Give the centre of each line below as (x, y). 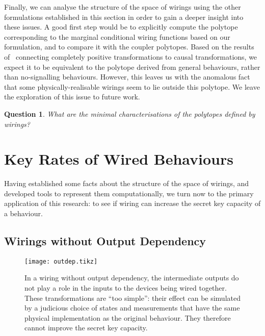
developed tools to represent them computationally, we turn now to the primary (129, 193)
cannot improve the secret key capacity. (86, 328)
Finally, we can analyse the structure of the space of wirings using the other (123, 7)
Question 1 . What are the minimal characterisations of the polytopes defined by (130, 113)
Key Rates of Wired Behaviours (119, 159)
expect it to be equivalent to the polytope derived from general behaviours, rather (132, 67)
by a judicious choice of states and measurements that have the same (132, 308)
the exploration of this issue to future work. (72, 97)
